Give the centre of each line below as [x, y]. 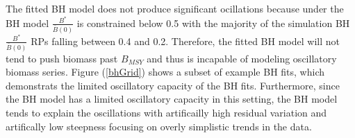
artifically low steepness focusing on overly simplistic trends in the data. [159, 126]
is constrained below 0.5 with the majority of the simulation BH [213, 23]
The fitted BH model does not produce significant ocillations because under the [175, 8]
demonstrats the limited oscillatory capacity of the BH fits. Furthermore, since [173, 85]
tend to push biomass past [62, 58]
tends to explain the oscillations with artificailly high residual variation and [166, 112]
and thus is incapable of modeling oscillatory [242, 58]
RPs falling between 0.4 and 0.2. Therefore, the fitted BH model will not [185, 41]
